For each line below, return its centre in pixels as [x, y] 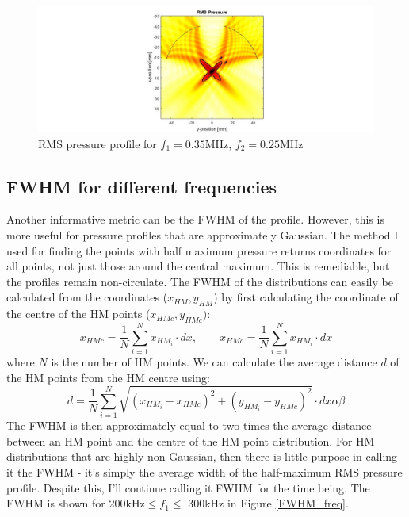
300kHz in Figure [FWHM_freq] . [268, 503]
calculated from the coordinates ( [87, 297]
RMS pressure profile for [97, 143]
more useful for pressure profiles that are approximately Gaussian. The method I [203, 234]
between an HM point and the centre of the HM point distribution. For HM [191, 440]
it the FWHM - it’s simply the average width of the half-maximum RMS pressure [204, 472]
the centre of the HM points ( [78, 314]
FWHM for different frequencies [142, 186]
